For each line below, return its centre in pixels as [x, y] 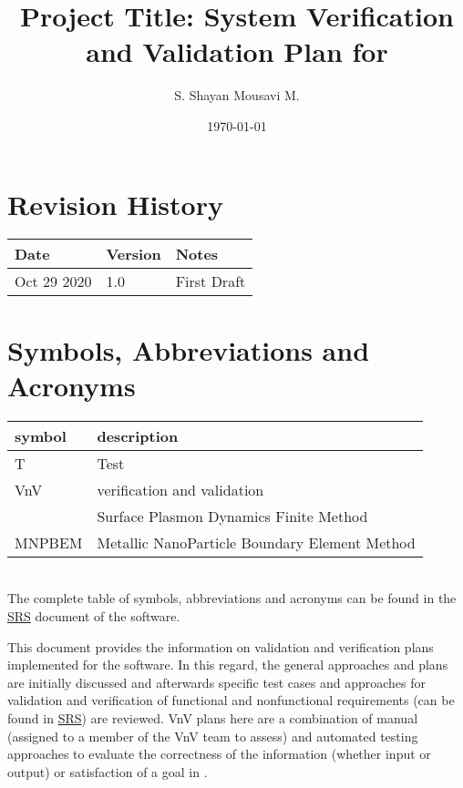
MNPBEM [49, 542]
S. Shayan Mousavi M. [237, 95]
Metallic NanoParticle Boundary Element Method [256, 542]
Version [134, 254]
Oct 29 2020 [53, 281]
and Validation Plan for [237, 51]
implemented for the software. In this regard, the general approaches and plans [228, 665]
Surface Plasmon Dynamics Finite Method [232, 516]
